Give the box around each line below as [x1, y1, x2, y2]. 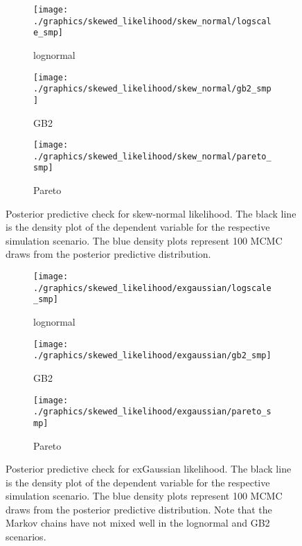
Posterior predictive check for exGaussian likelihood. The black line [6, 461, 292, 476]
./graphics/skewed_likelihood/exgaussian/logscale [33, 283, 272, 293]
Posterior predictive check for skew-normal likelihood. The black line [6, 206, 296, 220]
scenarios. [6, 529, 46, 544]
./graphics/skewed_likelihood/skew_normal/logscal [33, 16, 272, 26]
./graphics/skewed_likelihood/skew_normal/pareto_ [33, 151, 272, 161]
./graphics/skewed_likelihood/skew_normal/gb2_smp [33, 84, 272, 94]
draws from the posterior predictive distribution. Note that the [6, 502, 272, 516]
